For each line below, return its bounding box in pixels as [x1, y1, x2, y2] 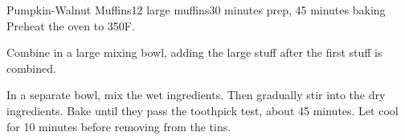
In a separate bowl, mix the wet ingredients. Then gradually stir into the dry [6, 86, 386, 103]
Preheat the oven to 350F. [6, 17, 135, 34]
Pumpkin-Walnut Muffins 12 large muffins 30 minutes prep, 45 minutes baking [6, 2, 386, 18]
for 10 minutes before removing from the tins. [6, 118, 231, 134]
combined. [6, 59, 56, 76]
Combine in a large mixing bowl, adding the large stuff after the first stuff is [6, 44, 382, 61]
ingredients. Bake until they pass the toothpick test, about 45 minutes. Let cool [6, 102, 399, 118]
